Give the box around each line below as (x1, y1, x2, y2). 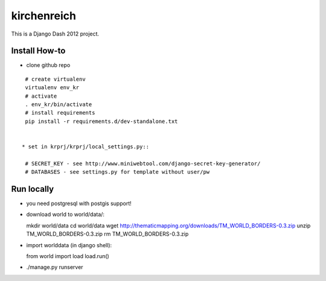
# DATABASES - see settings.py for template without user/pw (25, 169, 210, 175)
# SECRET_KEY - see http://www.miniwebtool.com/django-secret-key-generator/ (25, 160, 261, 167)
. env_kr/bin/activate (25, 101, 92, 108)
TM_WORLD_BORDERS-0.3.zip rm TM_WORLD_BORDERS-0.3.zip (26, 230, 189, 238)
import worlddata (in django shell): (26, 241, 112, 248)
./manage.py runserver (26, 264, 84, 271)
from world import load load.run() (26, 253, 110, 259)
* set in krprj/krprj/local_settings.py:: (22, 143, 150, 150)
